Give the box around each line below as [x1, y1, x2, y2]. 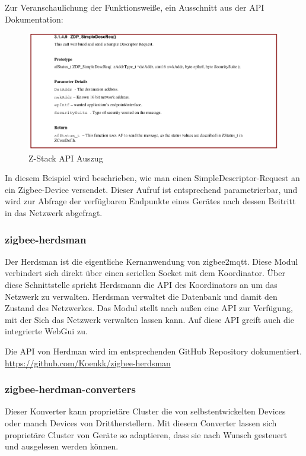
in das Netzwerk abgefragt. [5, 207, 103, 219]
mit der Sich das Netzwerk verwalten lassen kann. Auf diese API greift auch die [5, 313, 294, 325]
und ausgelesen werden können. [5, 440, 119, 452]
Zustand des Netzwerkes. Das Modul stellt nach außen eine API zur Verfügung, [5, 302, 293, 314]
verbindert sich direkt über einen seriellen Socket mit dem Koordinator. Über [5, 267, 285, 279]
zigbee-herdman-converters [5, 382, 136, 397]
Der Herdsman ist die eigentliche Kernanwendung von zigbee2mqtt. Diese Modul [5, 255, 298, 267]
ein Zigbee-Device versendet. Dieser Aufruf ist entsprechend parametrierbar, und [5, 183, 298, 195]
